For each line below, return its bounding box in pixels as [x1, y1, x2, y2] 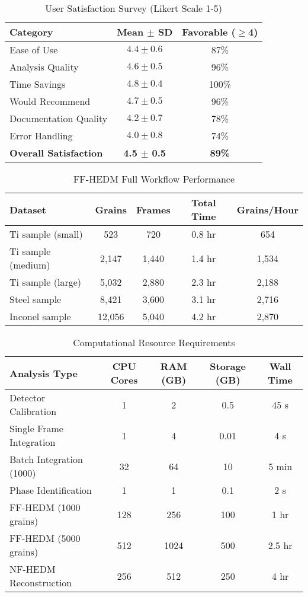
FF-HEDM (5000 [9, 531, 81, 545]
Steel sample [9, 292, 62, 306]
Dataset [9, 202, 47, 216]
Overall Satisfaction [9, 146, 103, 159]
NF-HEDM [9, 562, 56, 576]
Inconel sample [9, 309, 71, 323]
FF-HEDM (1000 [9, 500, 81, 514]
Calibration [9, 404, 57, 418]
